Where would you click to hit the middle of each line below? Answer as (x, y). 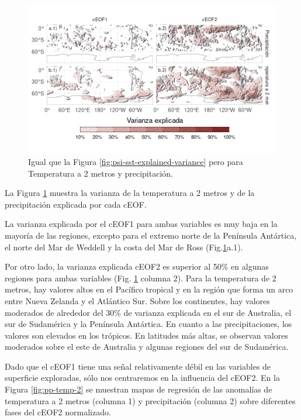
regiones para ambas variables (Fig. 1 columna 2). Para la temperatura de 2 (141, 278)
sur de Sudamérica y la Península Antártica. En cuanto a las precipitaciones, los (148, 324)
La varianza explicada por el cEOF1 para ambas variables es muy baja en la (141, 224)
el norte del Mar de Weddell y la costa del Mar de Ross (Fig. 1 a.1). (124, 247)
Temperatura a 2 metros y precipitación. (101, 173)
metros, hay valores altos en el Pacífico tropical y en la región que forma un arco (149, 289)
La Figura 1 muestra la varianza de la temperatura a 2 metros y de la (130, 193)
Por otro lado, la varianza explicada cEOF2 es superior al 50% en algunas (137, 266)
